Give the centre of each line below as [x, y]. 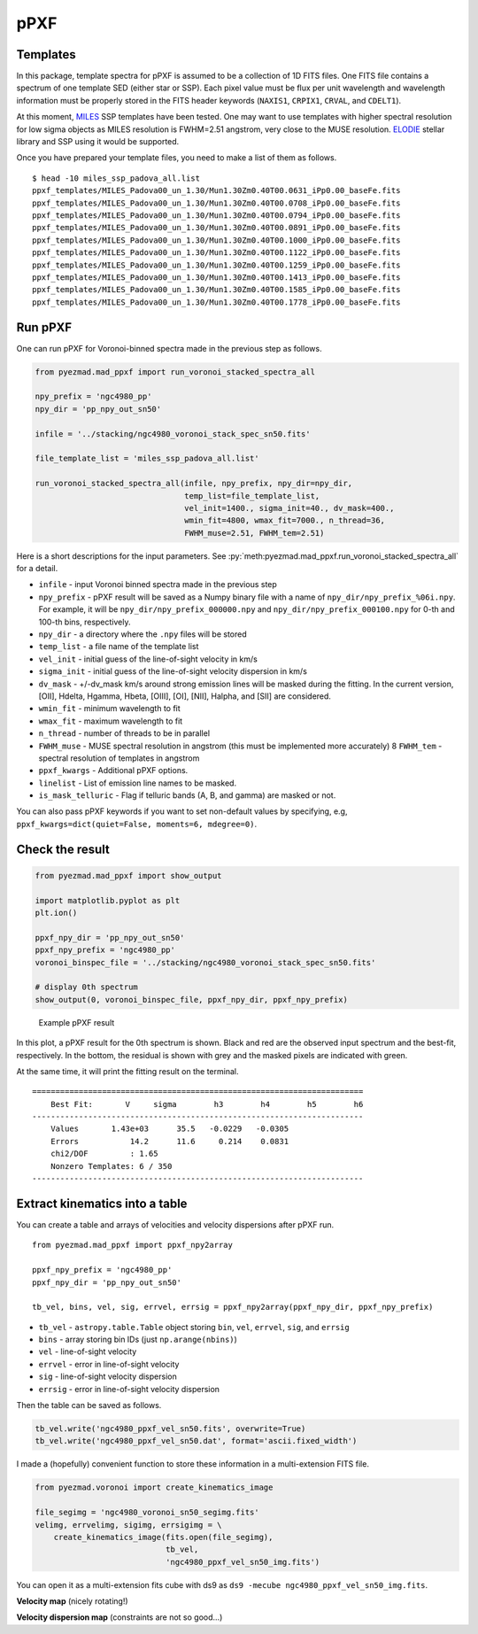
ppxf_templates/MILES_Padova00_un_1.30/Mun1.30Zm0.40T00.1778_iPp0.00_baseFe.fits [216, 302]
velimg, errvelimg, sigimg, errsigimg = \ [128, 1525]
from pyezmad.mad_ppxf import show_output [128, 875]
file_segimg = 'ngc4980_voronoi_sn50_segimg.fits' [147, 1513]
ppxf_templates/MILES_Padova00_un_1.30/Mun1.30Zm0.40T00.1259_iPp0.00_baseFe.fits [216, 265]
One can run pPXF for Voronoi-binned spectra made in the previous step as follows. [169, 348]
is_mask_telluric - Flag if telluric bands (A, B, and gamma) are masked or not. [187, 795]
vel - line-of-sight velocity [88, 1351]
